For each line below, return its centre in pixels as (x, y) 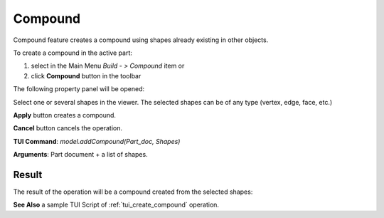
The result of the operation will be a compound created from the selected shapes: (133, 192)
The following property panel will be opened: (79, 89)
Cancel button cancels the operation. (68, 128)
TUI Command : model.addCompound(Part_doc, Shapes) (97, 141)
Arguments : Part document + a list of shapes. (81, 155)
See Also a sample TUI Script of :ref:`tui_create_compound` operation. (116, 205)
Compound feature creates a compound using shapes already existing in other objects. (141, 40)
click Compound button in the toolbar (86, 76)
